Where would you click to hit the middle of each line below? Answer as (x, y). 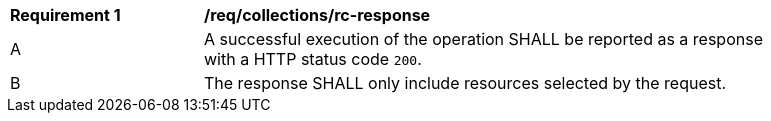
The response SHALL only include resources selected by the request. (465, 83)
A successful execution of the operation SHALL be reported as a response (483, 39)
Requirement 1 (65, 15)
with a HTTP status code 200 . (313, 59)
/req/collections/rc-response (317, 15)
